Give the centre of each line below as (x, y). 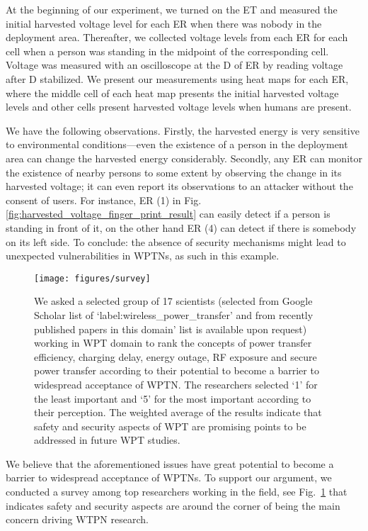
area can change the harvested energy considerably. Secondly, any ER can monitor (184, 158)
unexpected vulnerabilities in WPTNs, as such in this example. (143, 256)
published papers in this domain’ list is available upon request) (171, 329)
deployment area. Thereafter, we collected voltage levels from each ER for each (177, 37)
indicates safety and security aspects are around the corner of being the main (173, 505)
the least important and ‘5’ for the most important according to (173, 398)
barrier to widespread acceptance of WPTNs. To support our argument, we (169, 477)
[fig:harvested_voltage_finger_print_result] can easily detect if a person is (168, 214)
